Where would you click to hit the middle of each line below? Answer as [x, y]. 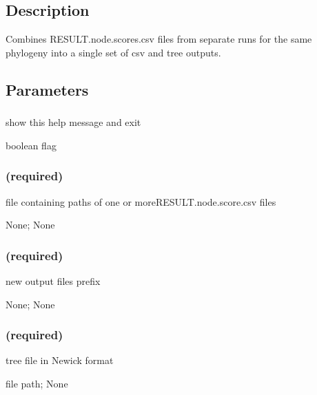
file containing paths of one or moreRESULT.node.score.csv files [141, 201]
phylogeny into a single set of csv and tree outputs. [113, 52]
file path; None [37, 383]
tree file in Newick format [60, 360]
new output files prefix [53, 280]
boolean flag [31, 145]
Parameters [47, 89]
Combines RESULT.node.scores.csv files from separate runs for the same [159, 39]
